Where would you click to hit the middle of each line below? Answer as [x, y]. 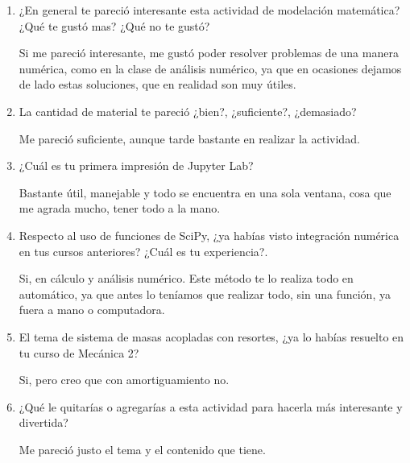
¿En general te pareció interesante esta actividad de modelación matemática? [209, 10]
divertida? [43, 422]
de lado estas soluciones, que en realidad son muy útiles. [157, 84]
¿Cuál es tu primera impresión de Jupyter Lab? [136, 165]
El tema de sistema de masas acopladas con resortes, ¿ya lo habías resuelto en [211, 336]
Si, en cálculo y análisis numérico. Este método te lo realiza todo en [186, 278]
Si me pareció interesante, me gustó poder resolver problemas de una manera [209, 53]
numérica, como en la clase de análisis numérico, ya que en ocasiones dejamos [210, 68]
